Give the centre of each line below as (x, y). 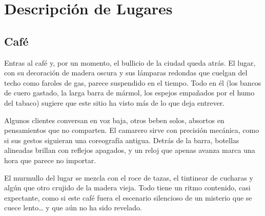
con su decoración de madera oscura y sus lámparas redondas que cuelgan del (126, 73)
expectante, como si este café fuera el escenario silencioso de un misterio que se (128, 197)
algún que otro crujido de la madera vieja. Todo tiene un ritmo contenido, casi (127, 188)
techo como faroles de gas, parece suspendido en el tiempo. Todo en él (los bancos (133, 82)
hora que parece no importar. (50, 160)
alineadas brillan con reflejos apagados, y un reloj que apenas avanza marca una (130, 150)
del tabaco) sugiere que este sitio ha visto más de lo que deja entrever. (115, 102)
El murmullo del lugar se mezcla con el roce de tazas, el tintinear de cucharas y (129, 177)
